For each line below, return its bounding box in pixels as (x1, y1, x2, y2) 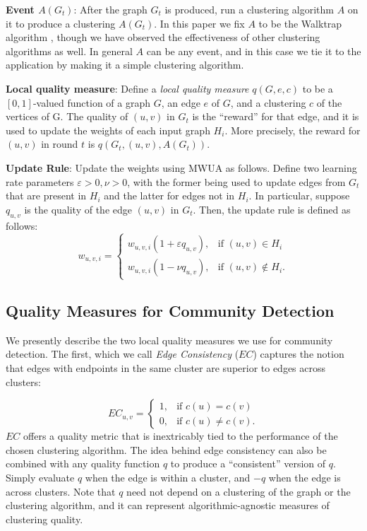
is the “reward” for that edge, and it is (192, 109, 359, 124)
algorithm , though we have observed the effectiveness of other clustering (6, 30, 320, 45)
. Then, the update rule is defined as (193, 202, 351, 216)
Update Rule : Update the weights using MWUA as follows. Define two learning (6, 160, 357, 175)
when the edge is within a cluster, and (85, 470, 251, 485)
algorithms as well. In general (6, 43, 133, 58)
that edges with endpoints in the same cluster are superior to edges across (6, 361, 326, 375)
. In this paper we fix (154, 16, 245, 30)
